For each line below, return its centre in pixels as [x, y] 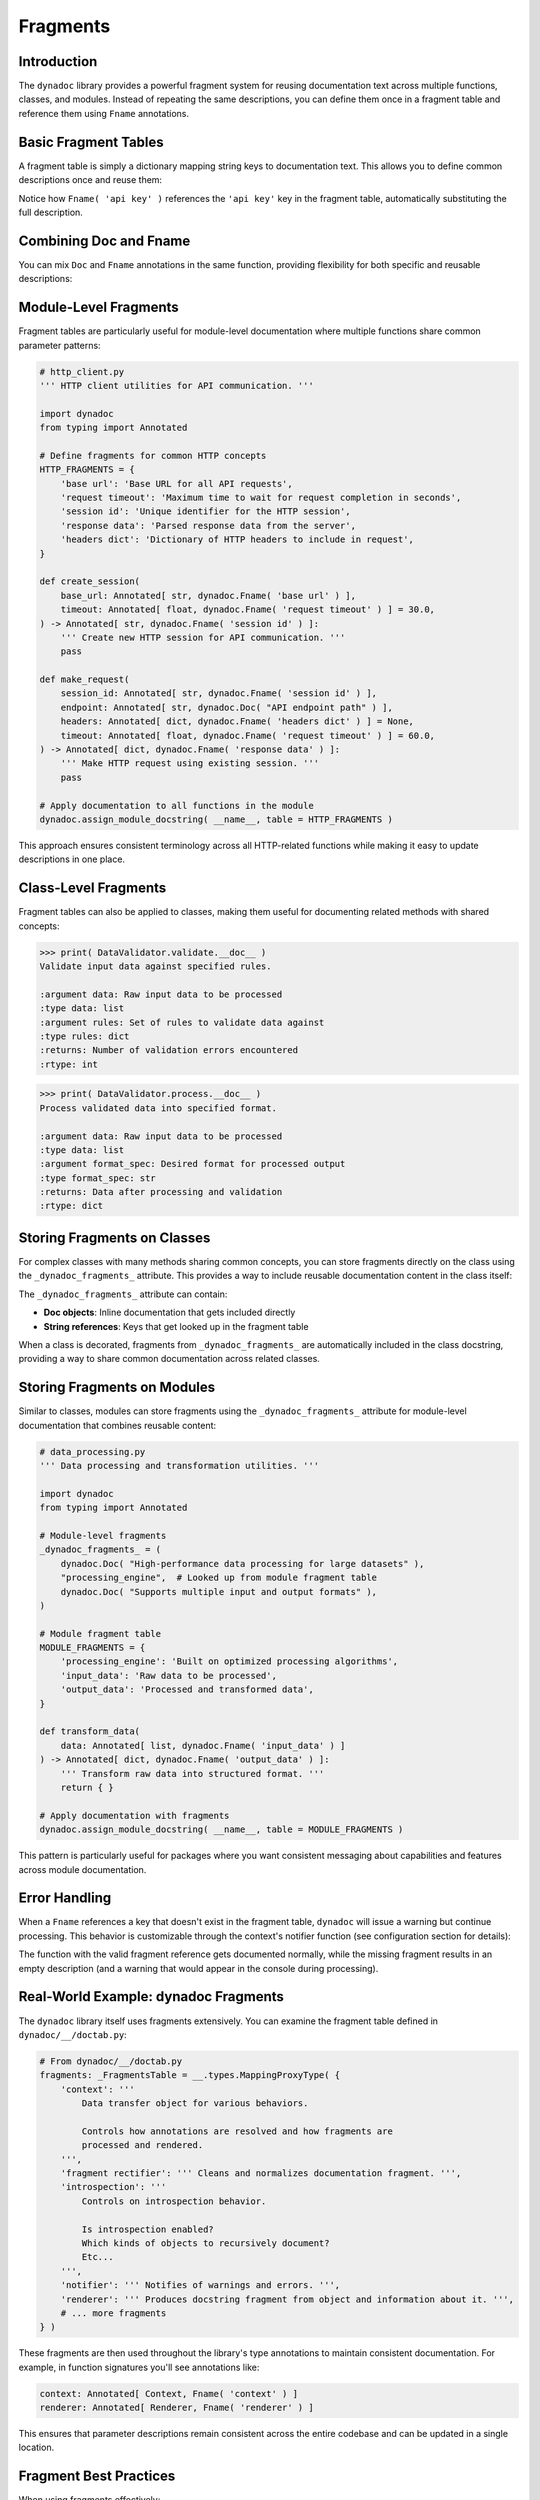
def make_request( [84, 679]
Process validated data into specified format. [158, 1108]
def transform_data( [89, 1731]
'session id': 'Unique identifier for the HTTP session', [205, 511]
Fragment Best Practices [97, 2476]
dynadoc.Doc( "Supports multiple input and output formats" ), [219, 1591]
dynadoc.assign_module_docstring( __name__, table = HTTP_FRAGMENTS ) [216, 819]
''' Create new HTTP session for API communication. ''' [203, 637]
